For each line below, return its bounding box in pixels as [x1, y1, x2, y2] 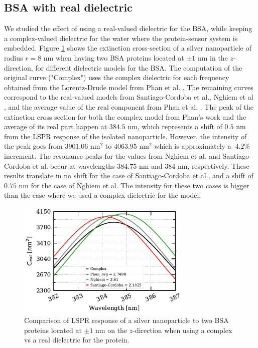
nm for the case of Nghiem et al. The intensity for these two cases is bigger [19, 180, 249, 190]
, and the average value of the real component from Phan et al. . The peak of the [4, 101, 253, 112]
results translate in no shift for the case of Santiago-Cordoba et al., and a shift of [4, 170, 253, 181]
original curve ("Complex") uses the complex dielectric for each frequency [4, 72, 229, 83]
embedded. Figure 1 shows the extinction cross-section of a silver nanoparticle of [4, 43, 251, 53]
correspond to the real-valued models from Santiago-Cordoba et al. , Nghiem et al [4, 92, 253, 102]
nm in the [197, 52, 228, 63]
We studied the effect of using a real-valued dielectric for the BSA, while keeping [4, 23, 252, 34]
